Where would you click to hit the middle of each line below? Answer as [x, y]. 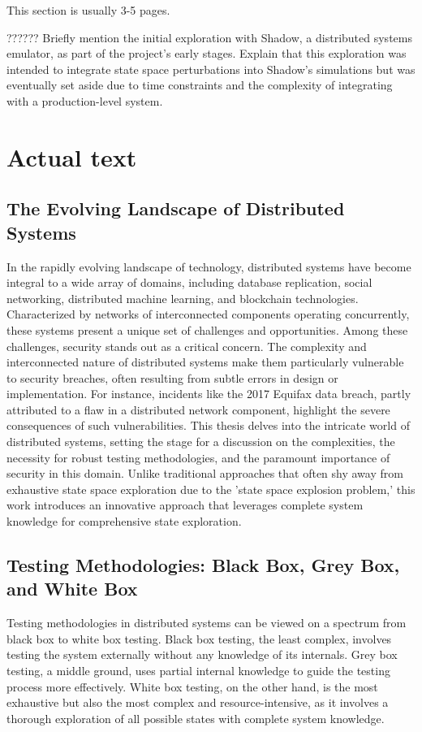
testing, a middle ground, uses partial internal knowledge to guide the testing [198, 670]
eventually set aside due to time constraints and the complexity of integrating [200, 85]
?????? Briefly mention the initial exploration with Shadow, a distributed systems [209, 37]
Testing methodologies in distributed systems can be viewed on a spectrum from [207, 623]
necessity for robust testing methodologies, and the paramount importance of [198, 457]
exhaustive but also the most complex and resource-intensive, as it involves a [198, 702]
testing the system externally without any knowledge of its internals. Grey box [202, 654]
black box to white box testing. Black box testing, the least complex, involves [199, 638]
